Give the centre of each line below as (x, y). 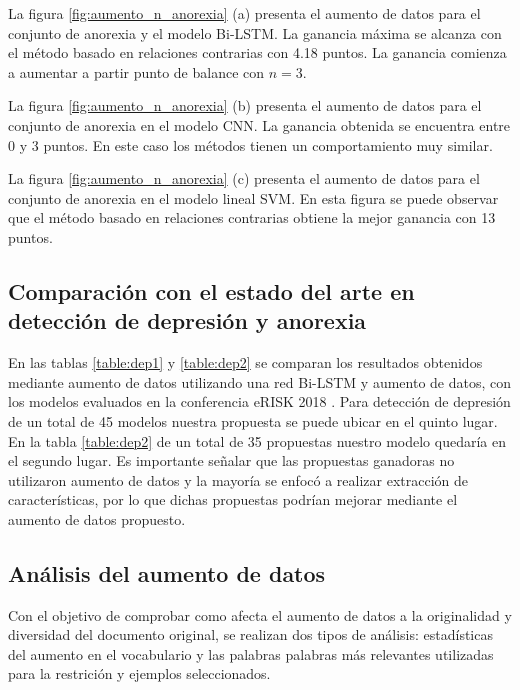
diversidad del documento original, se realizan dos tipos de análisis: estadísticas (250, 634)
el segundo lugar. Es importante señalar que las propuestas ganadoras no (231, 460)
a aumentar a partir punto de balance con (136, 71)
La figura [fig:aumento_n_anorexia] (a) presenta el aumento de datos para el (244, 13)
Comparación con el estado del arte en (211, 290)
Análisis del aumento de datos (167, 572)
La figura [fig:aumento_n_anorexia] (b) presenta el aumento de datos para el (245, 105)
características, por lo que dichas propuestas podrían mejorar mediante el (233, 499)
